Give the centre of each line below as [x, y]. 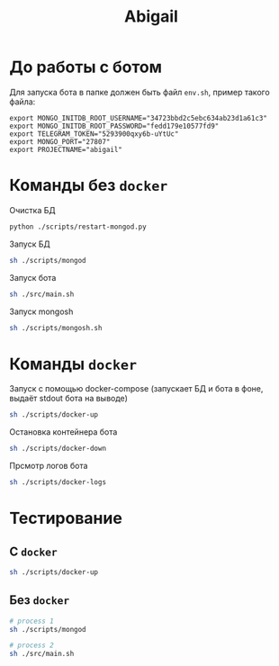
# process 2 [31, 645]
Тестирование [66, 518]
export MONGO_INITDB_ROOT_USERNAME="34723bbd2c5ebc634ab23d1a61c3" [139, 118]
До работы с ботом [86, 67]
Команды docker [73, 364]
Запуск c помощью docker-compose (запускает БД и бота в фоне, [136, 389]
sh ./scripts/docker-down [58, 449]
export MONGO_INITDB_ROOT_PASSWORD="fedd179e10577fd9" [114, 126]
